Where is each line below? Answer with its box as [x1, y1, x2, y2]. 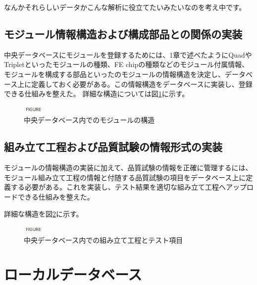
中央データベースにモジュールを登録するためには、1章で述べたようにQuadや [4, 49, 252, 60]
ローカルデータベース [4, 264, 142, 284]
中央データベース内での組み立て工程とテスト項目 [24, 234, 183, 245]
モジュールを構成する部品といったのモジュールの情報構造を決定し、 [4, 69, 225, 79]
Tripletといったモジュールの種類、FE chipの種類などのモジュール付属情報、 [4, 59, 249, 70]
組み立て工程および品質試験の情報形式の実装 [4, 139, 222, 154]
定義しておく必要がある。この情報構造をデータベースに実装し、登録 [31, 78, 253, 89]
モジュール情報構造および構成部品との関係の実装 [4, 26, 243, 41]
